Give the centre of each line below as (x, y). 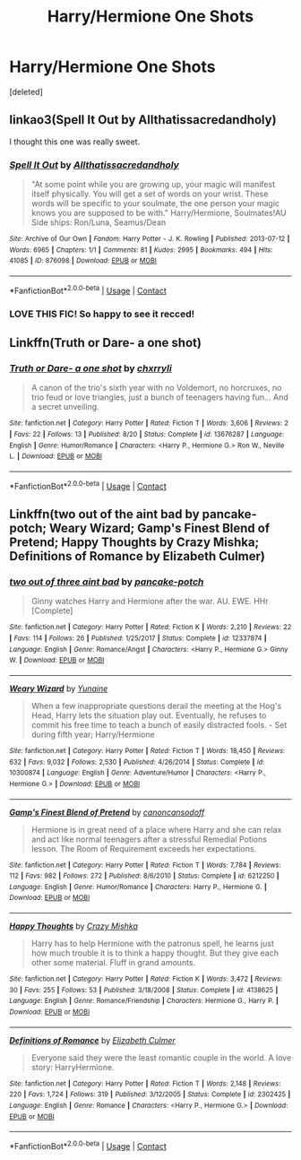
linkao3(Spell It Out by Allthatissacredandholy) (143, 120)
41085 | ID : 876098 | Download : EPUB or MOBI (83, 261)
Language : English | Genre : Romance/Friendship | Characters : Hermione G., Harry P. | (144, 1001)
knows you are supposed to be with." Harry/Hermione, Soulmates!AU (159, 213)
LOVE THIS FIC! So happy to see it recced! (102, 314)
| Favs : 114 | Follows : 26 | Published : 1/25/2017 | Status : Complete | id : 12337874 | (138, 638)
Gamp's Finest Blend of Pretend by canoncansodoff (107, 812)
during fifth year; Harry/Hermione (93, 734)
